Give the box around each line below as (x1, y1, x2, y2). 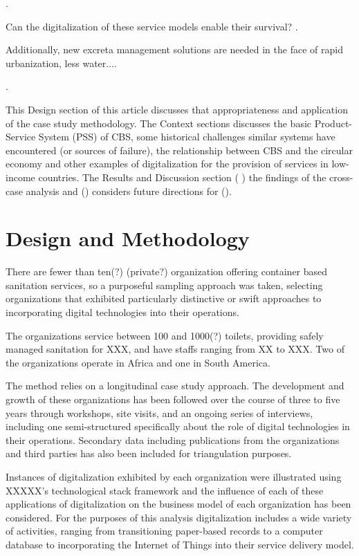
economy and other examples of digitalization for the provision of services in (6, 156, 329, 171)
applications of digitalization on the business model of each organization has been (6, 497, 351, 511)
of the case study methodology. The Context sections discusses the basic (6, 115, 312, 130)
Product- (314, 115, 352, 130)
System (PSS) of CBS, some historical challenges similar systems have (38, 129, 335, 144)
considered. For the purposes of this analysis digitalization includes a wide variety (6, 510, 352, 524)
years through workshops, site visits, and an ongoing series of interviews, (6, 405, 313, 420)
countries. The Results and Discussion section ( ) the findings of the (38, 169, 326, 184)
